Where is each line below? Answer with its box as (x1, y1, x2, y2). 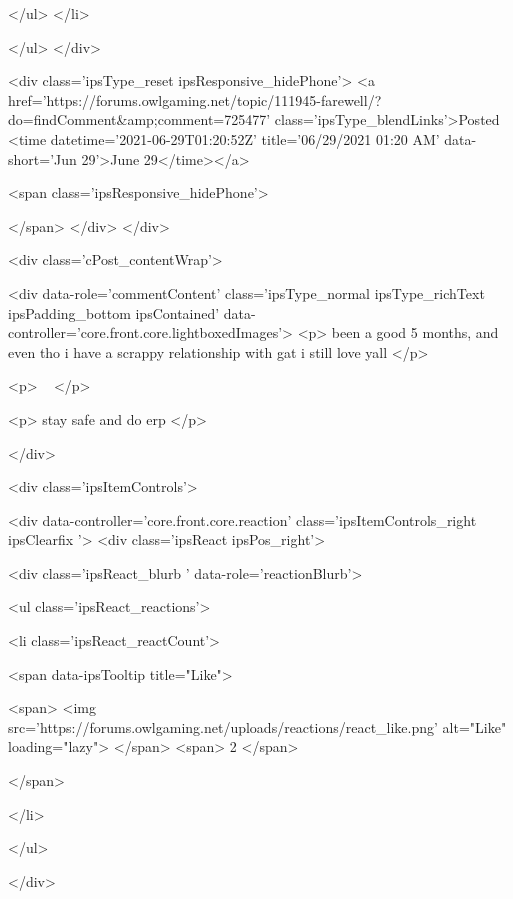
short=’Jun (8, 148, 77, 169)
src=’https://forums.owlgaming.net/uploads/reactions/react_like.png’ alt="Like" (8, 716, 507, 737)
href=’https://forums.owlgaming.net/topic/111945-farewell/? (8, 89, 382, 110)
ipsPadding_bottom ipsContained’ (8, 302, 220, 323)
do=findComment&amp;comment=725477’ (8, 109, 271, 130)
